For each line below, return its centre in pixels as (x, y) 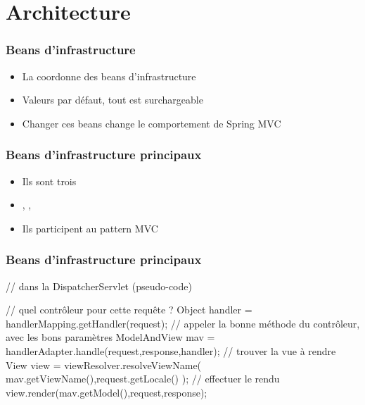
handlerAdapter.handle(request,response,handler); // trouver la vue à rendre (171, 350)
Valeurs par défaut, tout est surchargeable (113, 100)
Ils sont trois (49, 181)
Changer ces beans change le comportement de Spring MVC (152, 123)
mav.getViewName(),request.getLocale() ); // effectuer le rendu (143, 379)
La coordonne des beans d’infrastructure (109, 76)
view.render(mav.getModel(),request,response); (107, 392)
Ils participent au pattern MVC (90, 228)
